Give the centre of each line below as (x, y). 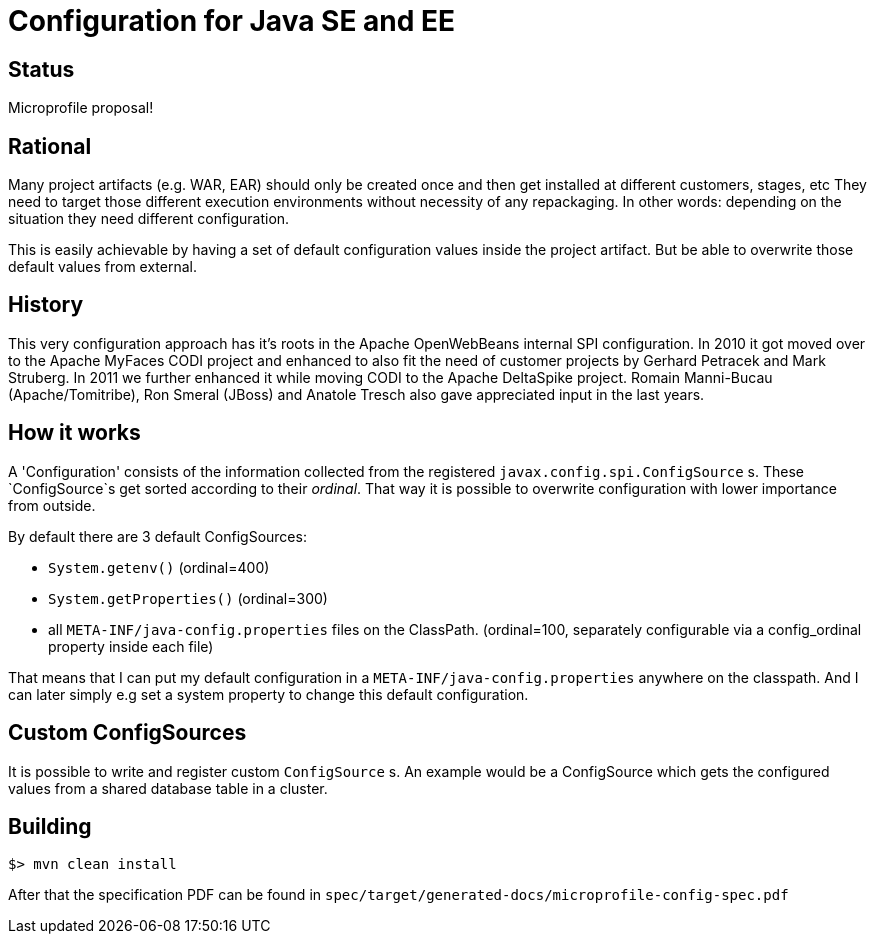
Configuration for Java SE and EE (232, 21)
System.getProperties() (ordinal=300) (188, 598)
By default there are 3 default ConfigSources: (157, 536)
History (46, 305)
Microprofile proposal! (81, 108)
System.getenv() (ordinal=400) (159, 567)
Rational (50, 146)
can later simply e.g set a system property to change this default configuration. (268, 694)
